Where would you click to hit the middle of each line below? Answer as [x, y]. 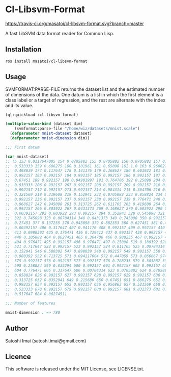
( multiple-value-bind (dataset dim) [44, 124]
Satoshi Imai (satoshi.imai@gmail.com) [46, 341]
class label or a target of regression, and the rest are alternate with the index [85, 100]
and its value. [19, 105]
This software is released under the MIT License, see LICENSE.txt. [75, 369]
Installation [23, 49]
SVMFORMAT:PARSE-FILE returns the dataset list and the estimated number [85, 89]
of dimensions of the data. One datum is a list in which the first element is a [84, 94]
